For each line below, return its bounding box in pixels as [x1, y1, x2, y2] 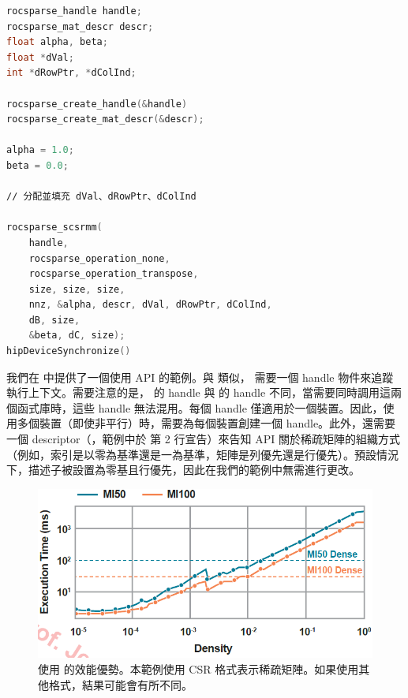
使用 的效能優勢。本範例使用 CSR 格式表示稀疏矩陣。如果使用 [38, 661, 359, 677]
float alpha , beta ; [6, 36, 108, 48]
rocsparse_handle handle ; [6, 6, 142, 17]
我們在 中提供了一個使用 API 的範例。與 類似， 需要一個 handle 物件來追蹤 [6, 368, 394, 385]
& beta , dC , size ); [28, 330, 125, 342]
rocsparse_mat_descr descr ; [6, 21, 154, 32]
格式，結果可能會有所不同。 [48, 676, 193, 692]
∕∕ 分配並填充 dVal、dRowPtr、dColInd [6, 191, 197, 203]
